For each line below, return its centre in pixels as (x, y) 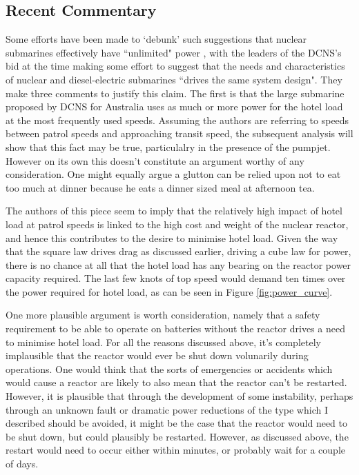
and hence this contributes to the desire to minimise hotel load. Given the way (172, 238)
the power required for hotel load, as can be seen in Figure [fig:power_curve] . (169, 291)
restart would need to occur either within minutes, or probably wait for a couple (175, 450)
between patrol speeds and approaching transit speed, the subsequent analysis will (179, 133)
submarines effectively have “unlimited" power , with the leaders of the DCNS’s (174, 52)
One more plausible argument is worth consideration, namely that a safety (163, 315)
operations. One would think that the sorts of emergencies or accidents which (169, 368)
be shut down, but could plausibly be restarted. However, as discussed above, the (177, 436)
